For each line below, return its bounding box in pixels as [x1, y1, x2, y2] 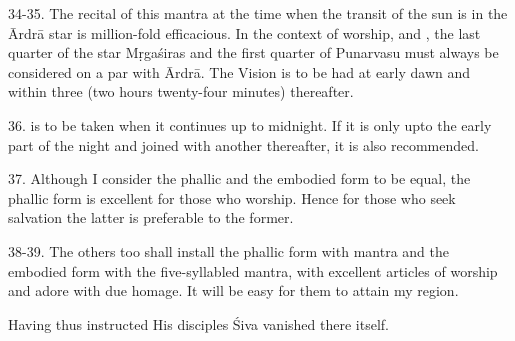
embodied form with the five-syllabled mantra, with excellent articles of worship [8, 260, 498, 281]
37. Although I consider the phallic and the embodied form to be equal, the [8, 168, 471, 189]
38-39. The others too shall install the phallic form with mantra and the [8, 240, 449, 261]
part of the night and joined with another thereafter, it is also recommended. [8, 134, 479, 155]
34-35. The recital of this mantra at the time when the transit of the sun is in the [8, 3, 508, 23]
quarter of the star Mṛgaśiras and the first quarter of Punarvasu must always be [8, 42, 499, 63]
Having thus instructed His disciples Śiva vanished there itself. [8, 313, 389, 334]
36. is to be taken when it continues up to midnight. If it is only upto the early [8, 114, 492, 135]
